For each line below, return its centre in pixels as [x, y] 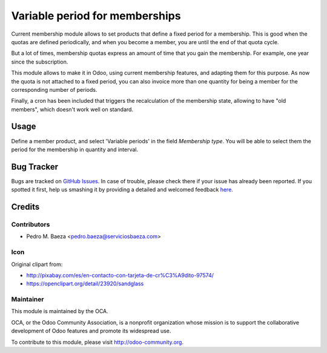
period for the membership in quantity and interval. [75, 149]
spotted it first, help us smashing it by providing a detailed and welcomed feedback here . [122, 190]
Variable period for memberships [96, 16]
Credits [25, 207]
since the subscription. [40, 62]
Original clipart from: [37, 264]
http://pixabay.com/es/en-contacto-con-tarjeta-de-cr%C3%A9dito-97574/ [120, 275]
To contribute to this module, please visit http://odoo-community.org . [97, 342]
